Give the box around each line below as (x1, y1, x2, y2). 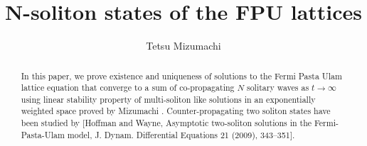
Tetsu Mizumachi (146, 38, 221, 53)
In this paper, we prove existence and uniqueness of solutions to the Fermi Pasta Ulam (21, 69, 342, 82)
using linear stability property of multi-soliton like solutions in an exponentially (21, 93, 316, 105)
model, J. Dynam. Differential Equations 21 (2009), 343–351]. (67, 128, 295, 140)
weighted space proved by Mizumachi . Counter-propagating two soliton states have (21, 105, 331, 117)
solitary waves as (246, 82, 309, 94)
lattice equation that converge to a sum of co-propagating (21, 82, 235, 94)
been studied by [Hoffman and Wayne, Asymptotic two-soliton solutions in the (21, 117, 312, 129)
